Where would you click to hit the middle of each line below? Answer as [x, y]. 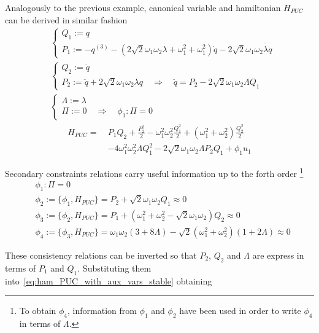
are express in [278, 255]
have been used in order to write [240, 311]
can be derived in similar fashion [66, 19]
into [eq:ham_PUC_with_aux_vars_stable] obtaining [109, 280]
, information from [102, 311]
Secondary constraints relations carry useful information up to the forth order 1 [154, 172]
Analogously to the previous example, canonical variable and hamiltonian [143, 7]
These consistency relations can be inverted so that [101, 255]
